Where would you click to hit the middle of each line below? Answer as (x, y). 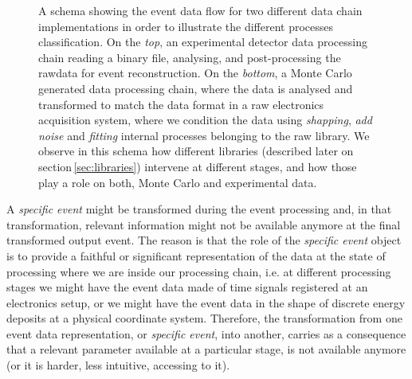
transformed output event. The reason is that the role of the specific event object (204, 240)
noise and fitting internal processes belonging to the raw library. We (204, 135)
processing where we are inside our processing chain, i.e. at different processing (199, 271)
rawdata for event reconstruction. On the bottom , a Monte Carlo (195, 73)
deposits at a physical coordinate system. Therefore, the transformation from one (204, 318)
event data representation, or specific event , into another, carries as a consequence (206, 333)
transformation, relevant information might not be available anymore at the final (204, 224)
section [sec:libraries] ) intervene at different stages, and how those (198, 166)
